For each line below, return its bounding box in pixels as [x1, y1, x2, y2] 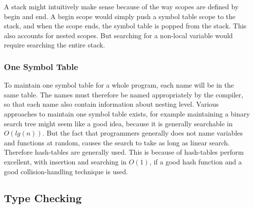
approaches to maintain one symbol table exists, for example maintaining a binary [4, 108, 250, 118]
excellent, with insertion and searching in [4, 156, 127, 166]
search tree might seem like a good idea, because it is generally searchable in [4, 118, 233, 128]
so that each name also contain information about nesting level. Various [4, 99, 219, 109]
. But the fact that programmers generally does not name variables [42, 128, 243, 138]
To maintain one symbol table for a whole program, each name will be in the [4, 80, 234, 90]
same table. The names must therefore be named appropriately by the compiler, [4, 89, 243, 99]
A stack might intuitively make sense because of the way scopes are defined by [4, 1, 239, 11]
